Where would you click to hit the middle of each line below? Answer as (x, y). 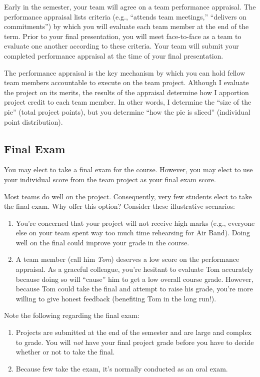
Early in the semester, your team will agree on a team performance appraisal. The (130, 7)
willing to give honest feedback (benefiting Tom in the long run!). (116, 298)
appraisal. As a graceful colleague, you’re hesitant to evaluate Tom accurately (134, 269)
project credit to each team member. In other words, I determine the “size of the (128, 102)
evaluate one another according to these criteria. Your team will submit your (121, 46)
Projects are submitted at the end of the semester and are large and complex (134, 332)
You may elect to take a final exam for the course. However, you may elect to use (128, 169)
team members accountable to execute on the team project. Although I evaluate (126, 82)
